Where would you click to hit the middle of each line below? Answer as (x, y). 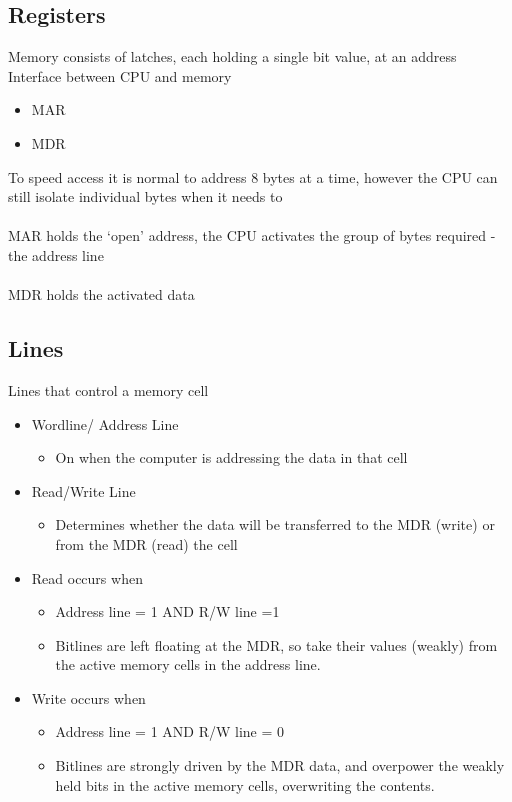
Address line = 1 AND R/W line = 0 (170, 731)
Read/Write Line (83, 490)
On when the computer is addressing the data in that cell (231, 457)
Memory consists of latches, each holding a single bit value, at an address (232, 56)
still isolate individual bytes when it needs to (145, 196)
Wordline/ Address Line (105, 423)
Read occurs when (87, 577)
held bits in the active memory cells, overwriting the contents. (245, 784)
